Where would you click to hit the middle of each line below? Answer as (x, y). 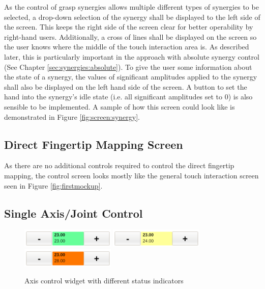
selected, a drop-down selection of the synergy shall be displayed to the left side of (132, 17)
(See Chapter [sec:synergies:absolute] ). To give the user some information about (128, 67)
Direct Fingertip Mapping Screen (94, 144)
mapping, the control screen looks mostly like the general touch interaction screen (131, 175)
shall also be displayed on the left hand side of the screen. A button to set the (126, 86)
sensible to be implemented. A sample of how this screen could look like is (120, 106)
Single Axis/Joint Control (73, 213)
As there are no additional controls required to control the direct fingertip (119, 165)
